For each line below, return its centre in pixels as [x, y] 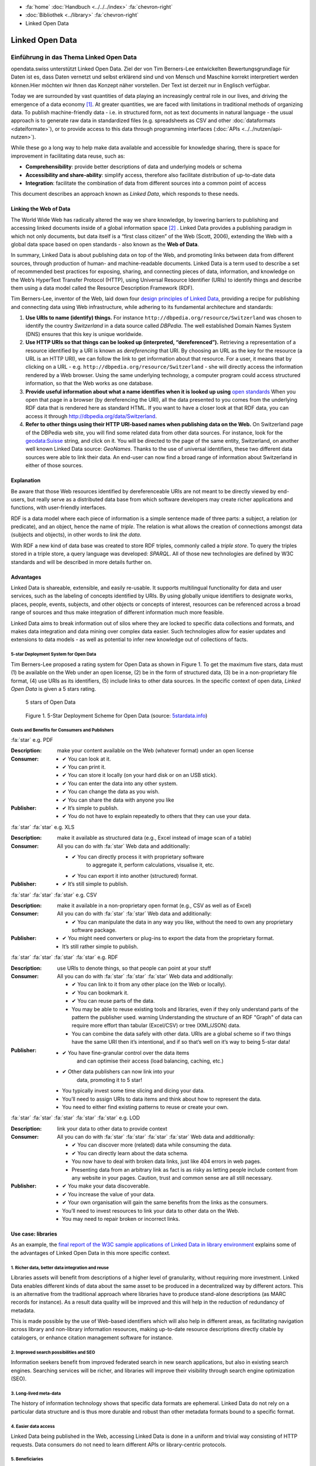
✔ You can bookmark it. [100, 992]
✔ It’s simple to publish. [90, 808]
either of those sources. [54, 466]
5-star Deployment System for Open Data [54, 654]
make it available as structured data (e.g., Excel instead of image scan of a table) [154, 838]
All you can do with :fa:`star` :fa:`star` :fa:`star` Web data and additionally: [145, 976]
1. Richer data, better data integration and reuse [60, 1268]
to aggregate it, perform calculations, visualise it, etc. [150, 865]
